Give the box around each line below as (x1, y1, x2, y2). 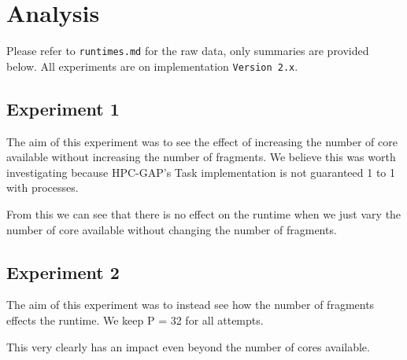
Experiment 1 (6, 96, 120, 120)
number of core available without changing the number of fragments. (6, 221, 337, 237)
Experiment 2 (6, 259, 120, 284)
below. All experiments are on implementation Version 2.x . (6, 57, 298, 74)
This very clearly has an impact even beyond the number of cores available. (6, 338, 370, 354)
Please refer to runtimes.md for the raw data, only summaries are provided (6, 42, 369, 59)
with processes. (6, 179, 79, 196)
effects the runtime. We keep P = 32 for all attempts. (6, 312, 264, 328)
